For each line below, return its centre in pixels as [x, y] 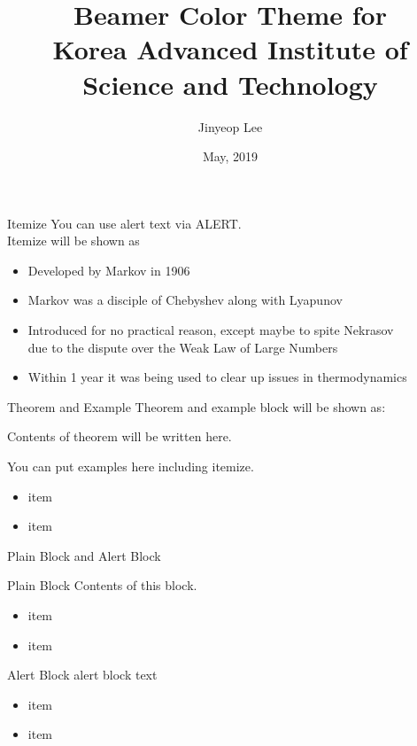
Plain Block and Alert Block [84, 555]
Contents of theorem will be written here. [120, 436]
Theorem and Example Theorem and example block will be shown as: [197, 406]
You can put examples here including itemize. [131, 466]
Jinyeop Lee [230, 126]
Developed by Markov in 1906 [109, 270]
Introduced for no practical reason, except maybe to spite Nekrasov [211, 330]
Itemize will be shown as [73, 241]
